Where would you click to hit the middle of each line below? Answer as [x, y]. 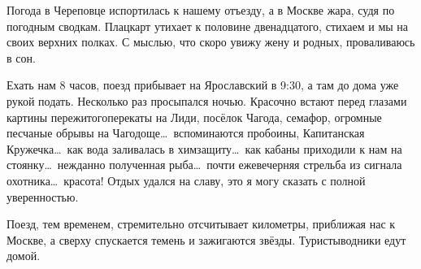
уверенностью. [43, 196]
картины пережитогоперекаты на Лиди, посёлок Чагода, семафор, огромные [194, 117]
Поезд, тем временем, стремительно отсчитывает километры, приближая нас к [201, 224]
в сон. [21, 57]
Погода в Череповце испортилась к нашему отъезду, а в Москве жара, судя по [201, 10]
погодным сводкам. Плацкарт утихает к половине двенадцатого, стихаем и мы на [208, 26]
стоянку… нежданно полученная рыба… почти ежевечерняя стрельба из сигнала [204, 165]
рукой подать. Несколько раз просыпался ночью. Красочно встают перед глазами [207, 100]
